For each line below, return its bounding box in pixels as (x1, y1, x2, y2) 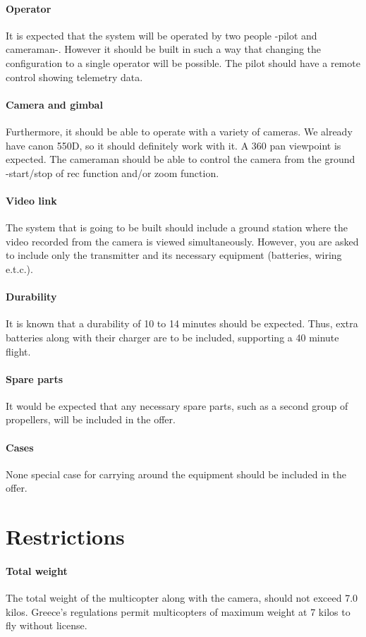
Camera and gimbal (6, 97, 103, 111)
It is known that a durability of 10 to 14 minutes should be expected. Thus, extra (6, 316, 358, 331)
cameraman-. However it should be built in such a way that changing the (6, 42, 322, 56)
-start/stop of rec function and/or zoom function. (6, 165, 219, 180)
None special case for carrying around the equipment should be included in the (6, 466, 347, 481)
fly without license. (6, 618, 87, 633)
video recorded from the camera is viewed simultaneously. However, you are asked (6, 233, 359, 248)
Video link (6, 193, 57, 207)
